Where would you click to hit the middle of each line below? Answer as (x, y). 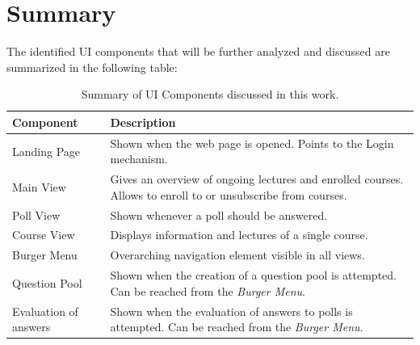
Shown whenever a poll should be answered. (219, 215)
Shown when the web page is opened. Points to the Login (252, 143)
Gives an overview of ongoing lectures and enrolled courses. (257, 179)
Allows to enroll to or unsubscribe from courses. (229, 194)
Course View (44, 235)
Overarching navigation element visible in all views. (237, 255)
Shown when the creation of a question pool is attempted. (253, 275)
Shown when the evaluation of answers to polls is (231, 311)
